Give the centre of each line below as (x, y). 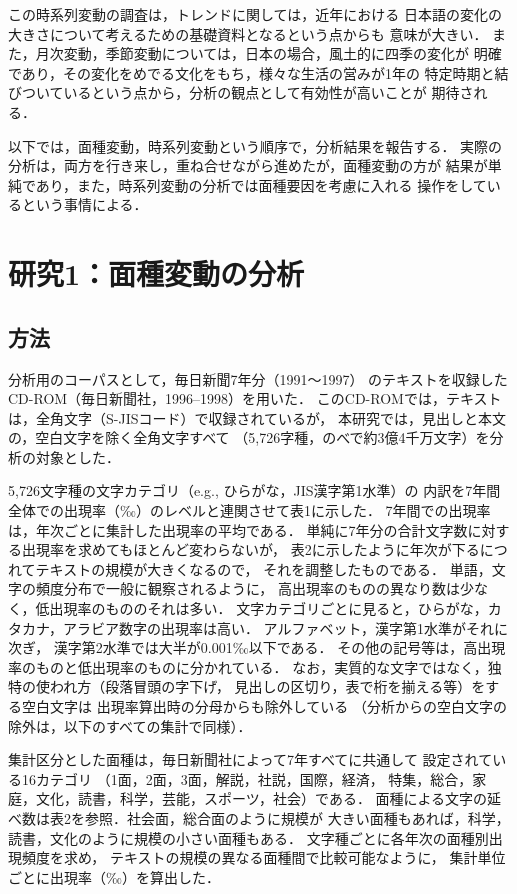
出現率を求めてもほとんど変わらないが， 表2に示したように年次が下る (250, 549)
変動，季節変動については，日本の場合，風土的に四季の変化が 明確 (282, 53)
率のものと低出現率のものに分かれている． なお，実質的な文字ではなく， (248, 666)
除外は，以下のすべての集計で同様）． (130, 725)
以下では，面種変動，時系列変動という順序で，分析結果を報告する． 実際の (255, 145)
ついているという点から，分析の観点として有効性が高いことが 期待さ (247, 92)
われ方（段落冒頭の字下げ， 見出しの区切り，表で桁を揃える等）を (267, 686)
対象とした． (77, 456)
